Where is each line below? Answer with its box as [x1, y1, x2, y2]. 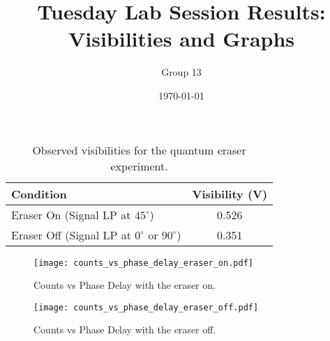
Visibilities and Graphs [68, 24, 295, 53]
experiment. [110, 157, 168, 174]
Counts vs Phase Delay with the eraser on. [33, 278, 216, 292]
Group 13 [161, 65, 202, 79]
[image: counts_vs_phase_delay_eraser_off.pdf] [33, 302, 259, 312]
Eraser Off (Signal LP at [11, 226, 131, 243]
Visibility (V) [192, 185, 268, 202]
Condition [11, 185, 67, 202]
